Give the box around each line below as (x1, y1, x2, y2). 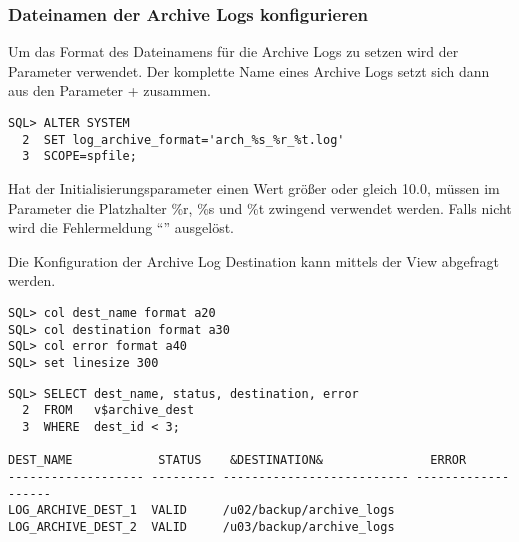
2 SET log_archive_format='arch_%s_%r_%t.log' (22, 132, 345, 147)
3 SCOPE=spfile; (22, 149, 137, 164)
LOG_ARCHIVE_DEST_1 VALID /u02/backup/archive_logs (8, 503, 395, 518)
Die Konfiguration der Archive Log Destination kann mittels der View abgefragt (8, 250, 499, 271)
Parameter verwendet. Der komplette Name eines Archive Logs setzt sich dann (8, 60, 490, 81)
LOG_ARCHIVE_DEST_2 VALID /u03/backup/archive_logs (8, 519, 395, 534)
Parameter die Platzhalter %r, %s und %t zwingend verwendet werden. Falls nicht (8, 197, 512, 218)
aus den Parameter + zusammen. (8, 80, 212, 101)
